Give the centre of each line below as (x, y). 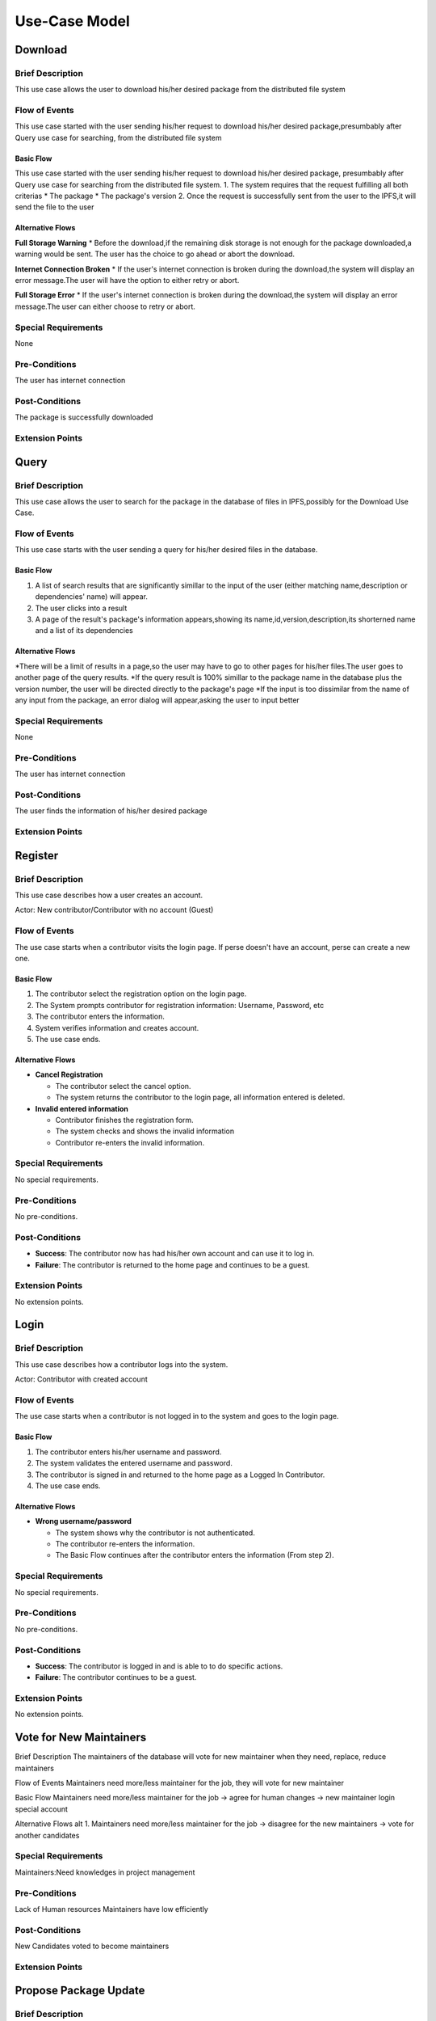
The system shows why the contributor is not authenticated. (155, 1533)
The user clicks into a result (81, 608)
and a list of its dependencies (84, 631)
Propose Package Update (80, 1991)
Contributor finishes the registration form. (124, 1120)
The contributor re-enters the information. (125, 1544)
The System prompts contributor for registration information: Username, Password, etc (180, 1005)
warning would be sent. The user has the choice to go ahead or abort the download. (155, 254)
